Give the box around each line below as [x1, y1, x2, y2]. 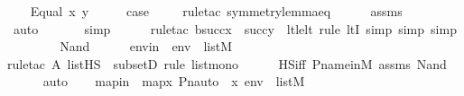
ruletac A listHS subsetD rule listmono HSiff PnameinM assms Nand [7, 54, 447, 73]
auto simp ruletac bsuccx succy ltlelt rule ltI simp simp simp [13, 19, 457, 38]
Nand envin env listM [60, 37, 232, 56]
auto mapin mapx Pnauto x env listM [42, 72, 305, 91]
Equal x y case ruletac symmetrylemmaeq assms [30, 2, 403, 20]
